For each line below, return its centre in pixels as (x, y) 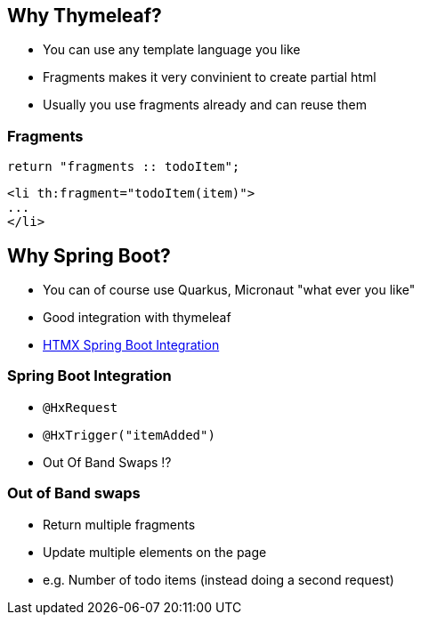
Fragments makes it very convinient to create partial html (210, 77)
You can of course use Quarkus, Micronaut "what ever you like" (229, 290)
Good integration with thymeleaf (137, 318)
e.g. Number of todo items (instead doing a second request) (219, 579)
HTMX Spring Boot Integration (131, 345)
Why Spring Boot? (89, 255)
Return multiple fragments (119, 524)
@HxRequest (81, 407)
